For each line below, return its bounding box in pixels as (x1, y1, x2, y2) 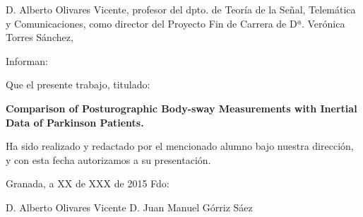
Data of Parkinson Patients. (6, 115, 144, 129)
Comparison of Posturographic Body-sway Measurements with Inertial (6, 100, 357, 115)
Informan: (6, 53, 48, 68)
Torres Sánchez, (6, 30, 73, 45)
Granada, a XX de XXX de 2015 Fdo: (6, 176, 169, 191)
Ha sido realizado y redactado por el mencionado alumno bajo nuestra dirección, (6, 139, 354, 153)
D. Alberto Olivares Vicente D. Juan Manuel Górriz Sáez (6, 199, 253, 214)
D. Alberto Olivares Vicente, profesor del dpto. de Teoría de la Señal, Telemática (6, 2, 356, 16)
